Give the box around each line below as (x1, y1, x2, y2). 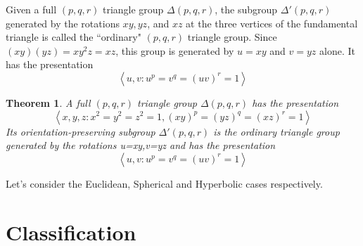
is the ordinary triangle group (213, 124, 340, 138)
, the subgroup (215, 2, 278, 16)
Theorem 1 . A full (6, 95, 91, 110)
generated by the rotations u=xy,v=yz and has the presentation (6, 138, 276, 153)
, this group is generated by (115, 43, 234, 58)
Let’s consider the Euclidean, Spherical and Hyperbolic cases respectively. (6, 176, 323, 190)
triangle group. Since (187, 30, 277, 44)
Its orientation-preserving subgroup (6, 124, 155, 138)
